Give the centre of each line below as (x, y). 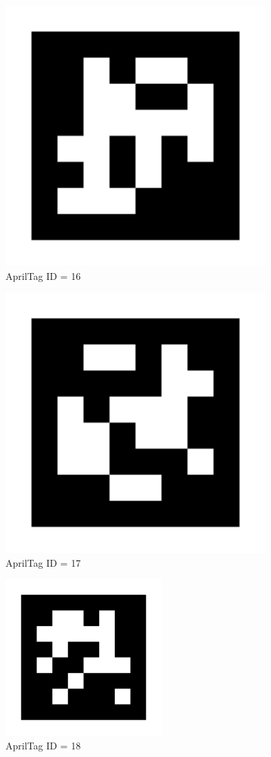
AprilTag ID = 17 (43, 562)
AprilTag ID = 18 (43, 745)
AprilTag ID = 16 (43, 275)
